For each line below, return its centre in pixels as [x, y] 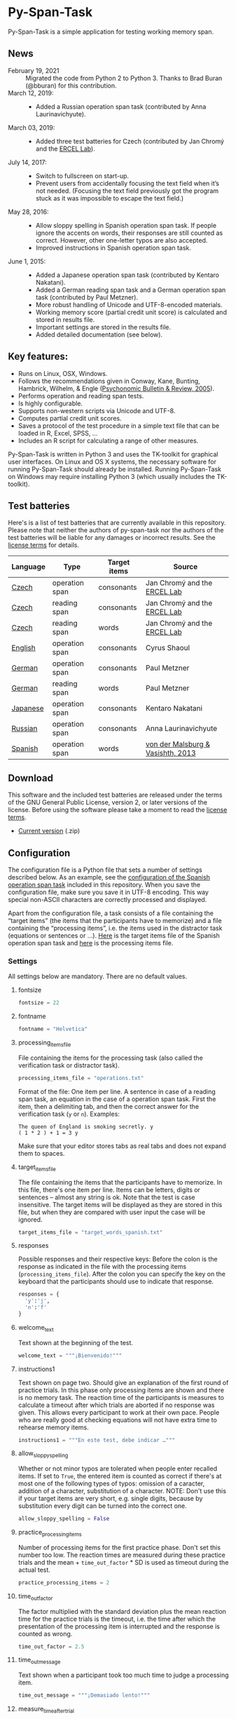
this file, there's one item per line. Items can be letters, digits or [109, 1189]
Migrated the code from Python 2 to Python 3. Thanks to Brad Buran [124, 78]
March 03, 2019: [32, 128]
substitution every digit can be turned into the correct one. [103, 1506]
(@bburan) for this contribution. [71, 86]
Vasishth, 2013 [171, 753]
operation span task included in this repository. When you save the [104, 885]
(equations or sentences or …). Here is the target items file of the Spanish [114, 936]
